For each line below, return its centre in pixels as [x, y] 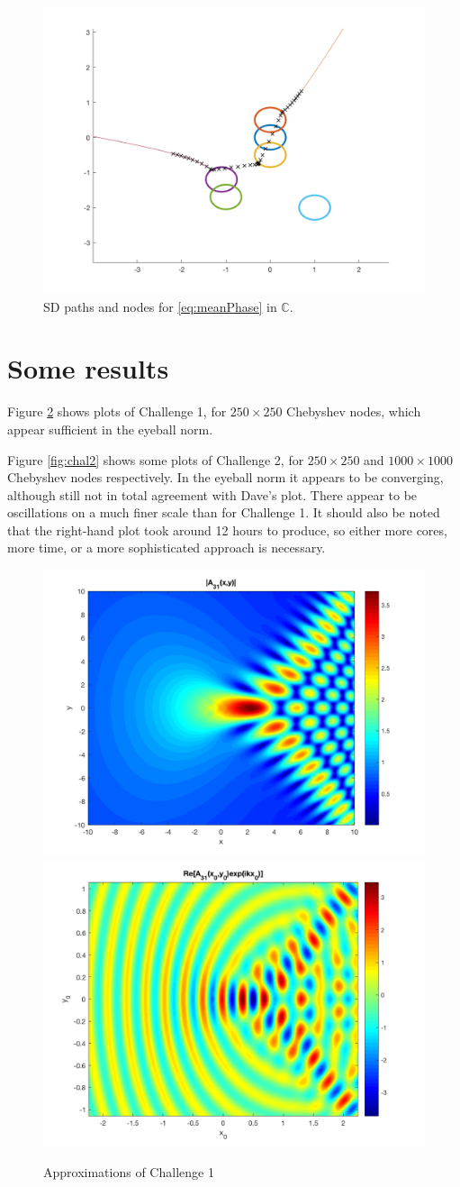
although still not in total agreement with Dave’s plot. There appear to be [212, 494]
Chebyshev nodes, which [354, 411]
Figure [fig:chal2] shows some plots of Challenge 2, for [156, 459]
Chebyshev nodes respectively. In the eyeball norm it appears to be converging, [225, 477]
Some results [88, 368]
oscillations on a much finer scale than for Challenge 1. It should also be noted [224, 512]
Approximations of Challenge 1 [129, 1172]
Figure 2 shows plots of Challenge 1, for [117, 411]
